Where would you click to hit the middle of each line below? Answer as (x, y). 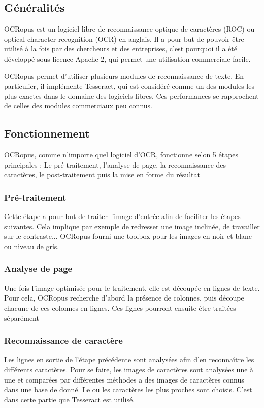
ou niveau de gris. (32, 246)
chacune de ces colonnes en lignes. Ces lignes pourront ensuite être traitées (120, 307)
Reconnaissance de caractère (63, 341)
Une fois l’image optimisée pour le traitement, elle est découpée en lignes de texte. (132, 288)
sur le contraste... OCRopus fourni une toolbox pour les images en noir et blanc (128, 236)
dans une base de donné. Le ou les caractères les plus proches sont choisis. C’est (128, 389)
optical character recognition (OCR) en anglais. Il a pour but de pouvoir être (124, 38)
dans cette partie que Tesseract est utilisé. (70, 399)
